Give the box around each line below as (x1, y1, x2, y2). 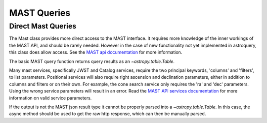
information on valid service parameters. (9, 95, 92, 101)
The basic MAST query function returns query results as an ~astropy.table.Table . (9, 58, 175, 64)
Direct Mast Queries (9, 22, 77, 31)
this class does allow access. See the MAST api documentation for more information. (9, 49, 182, 55)
